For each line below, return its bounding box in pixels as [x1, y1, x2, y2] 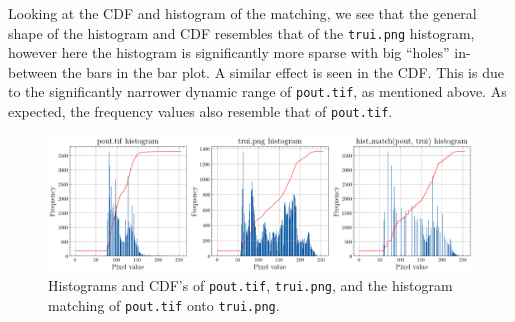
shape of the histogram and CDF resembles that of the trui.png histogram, [8, 22, 475, 43]
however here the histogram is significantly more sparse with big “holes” [8, 42, 450, 63]
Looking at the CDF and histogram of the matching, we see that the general [8, 3, 477, 23]
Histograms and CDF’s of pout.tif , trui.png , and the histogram [48, 275, 453, 296]
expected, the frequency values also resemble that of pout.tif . [8, 101, 393, 122]
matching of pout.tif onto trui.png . [48, 294, 280, 315]
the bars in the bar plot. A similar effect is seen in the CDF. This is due [62, 61, 504, 82]
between [8, 61, 58, 82]
